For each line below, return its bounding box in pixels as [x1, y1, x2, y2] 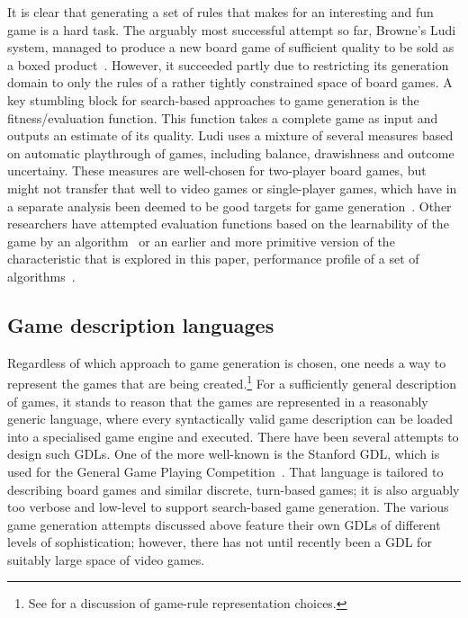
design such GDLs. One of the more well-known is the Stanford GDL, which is [7, 444, 440, 463]
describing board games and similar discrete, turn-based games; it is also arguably [7, 479, 460, 498]
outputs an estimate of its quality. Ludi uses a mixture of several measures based [7, 126, 454, 145]
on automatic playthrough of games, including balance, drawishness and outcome [7, 143, 454, 162]
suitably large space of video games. [7, 550, 205, 569]
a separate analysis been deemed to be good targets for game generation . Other [7, 196, 452, 215]
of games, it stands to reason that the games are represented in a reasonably [7, 391, 428, 410]
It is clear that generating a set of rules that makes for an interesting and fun [7, 3, 434, 21]
